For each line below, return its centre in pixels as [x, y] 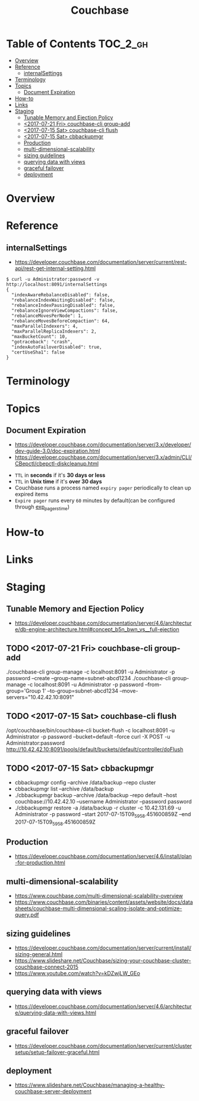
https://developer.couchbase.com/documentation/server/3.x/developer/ [103, 445]
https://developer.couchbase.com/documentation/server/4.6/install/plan [103, 857]
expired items [31, 494]
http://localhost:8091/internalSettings [57, 285]
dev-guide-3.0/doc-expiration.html [57, 451]
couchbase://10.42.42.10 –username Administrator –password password [103, 801]
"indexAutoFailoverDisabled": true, [57, 347]
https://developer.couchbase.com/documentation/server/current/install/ [103, 948]
